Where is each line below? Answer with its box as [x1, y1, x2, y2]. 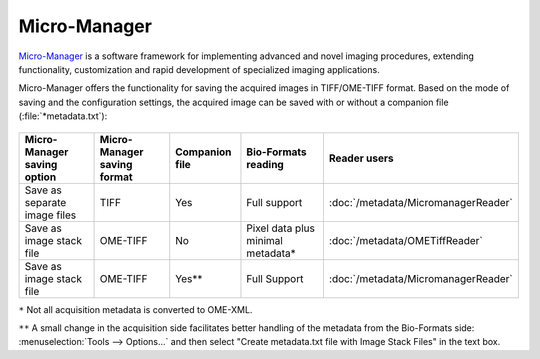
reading [246, 157, 284, 171]
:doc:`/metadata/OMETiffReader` [328, 233, 484, 247]
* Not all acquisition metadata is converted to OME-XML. [18, 303, 253, 315]
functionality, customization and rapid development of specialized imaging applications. [18, 63, 380, 75]
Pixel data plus [246, 221, 315, 235]
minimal [246, 233, 284, 247]
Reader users [328, 151, 394, 165]
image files [24, 208, 77, 222]
